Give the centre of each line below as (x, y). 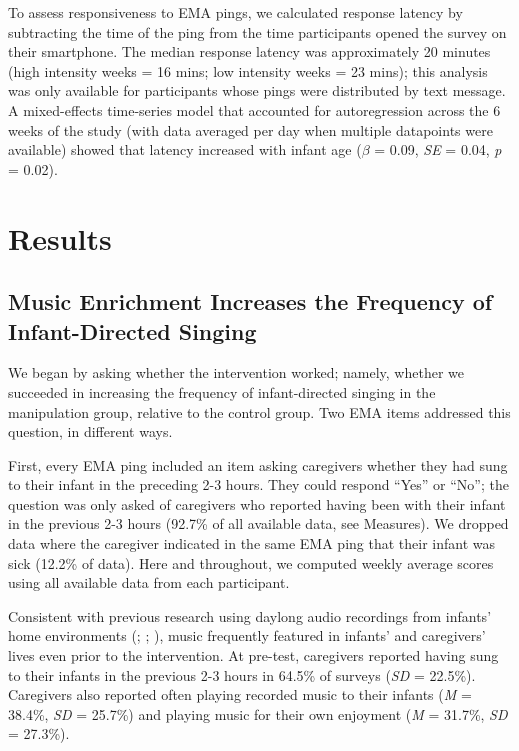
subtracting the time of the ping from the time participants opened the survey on (257, 31)
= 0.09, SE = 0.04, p (438, 149)
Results (60, 237)
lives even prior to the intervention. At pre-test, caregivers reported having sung (253, 655)
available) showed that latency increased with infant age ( (185, 149)
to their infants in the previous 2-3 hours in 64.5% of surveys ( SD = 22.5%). (242, 674)
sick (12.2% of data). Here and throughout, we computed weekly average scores (251, 562)
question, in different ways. (90, 431)
